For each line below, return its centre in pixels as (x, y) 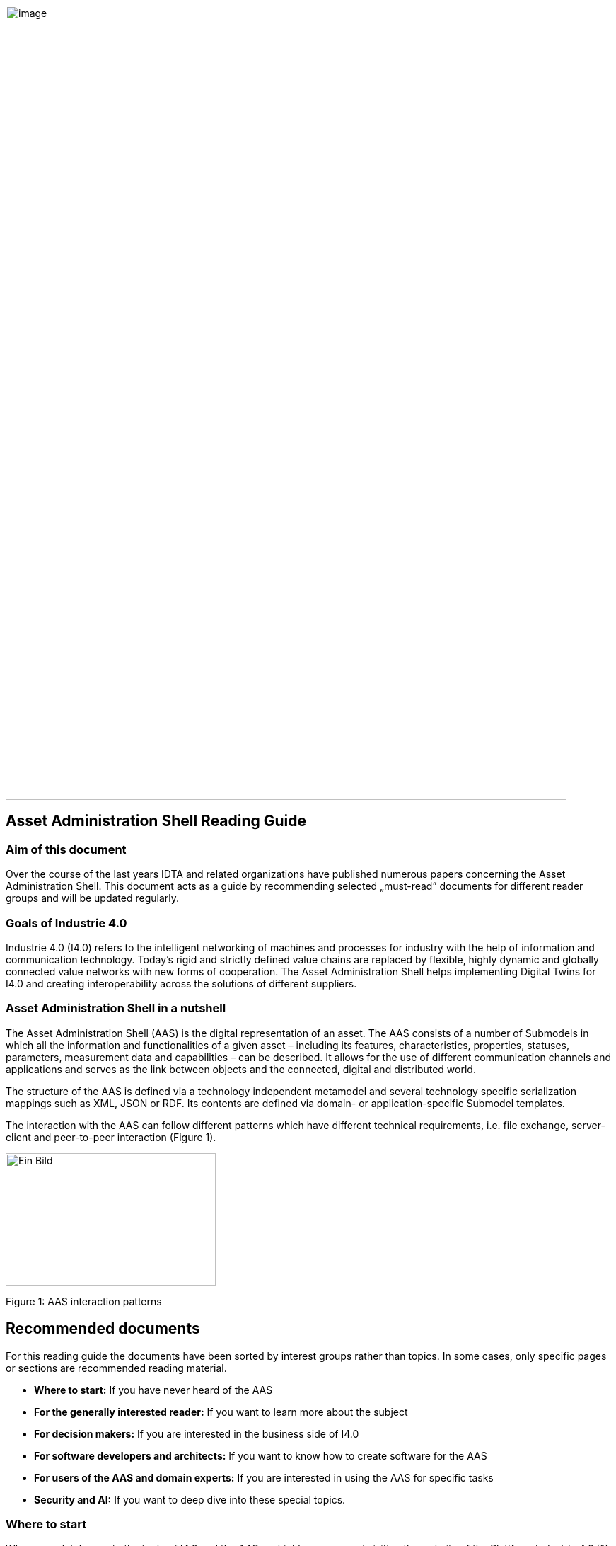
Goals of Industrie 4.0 (66, 923)
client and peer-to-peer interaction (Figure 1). (111, 1137)
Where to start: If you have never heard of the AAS (153, 1390)
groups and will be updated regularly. (93, 898)
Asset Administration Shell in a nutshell (116, 1008)
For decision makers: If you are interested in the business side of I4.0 (197, 1433)
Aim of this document (66, 849)
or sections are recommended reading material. (116, 1368)
